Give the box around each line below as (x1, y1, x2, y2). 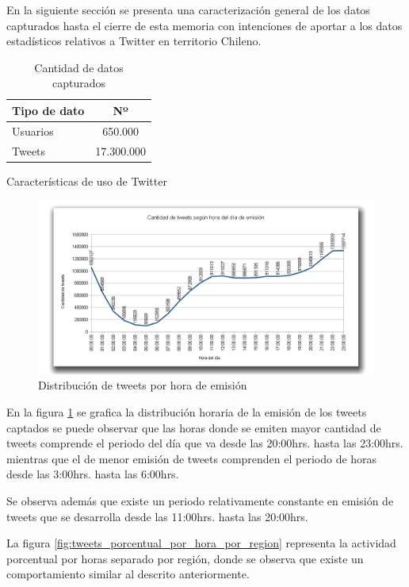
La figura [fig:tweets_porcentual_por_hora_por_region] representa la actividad (6, 535, 396, 551)
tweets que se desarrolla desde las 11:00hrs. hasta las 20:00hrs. (6, 508, 308, 524)
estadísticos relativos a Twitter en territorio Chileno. (6, 33, 262, 49)
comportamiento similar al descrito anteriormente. (6, 566, 250, 582)
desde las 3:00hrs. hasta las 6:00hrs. (6, 466, 179, 482)
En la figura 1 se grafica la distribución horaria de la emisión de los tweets (6, 403, 367, 420)
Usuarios (12, 122, 54, 139)
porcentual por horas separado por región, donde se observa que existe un (6, 550, 364, 566)
